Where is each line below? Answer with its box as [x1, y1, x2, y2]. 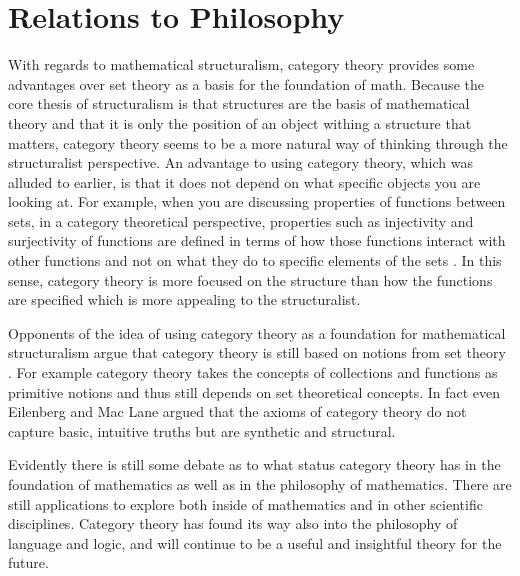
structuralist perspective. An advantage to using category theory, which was [8, 152, 473, 173]
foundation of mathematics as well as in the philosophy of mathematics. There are [8, 474, 512, 494]
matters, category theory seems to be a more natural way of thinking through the [8, 132, 508, 153]
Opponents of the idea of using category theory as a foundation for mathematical [8, 322, 506, 343]
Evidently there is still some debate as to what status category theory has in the [8, 454, 501, 475]
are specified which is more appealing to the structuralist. [8, 289, 361, 310]
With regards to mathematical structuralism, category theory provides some [8, 54, 475, 75]
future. [8, 552, 49, 573]
